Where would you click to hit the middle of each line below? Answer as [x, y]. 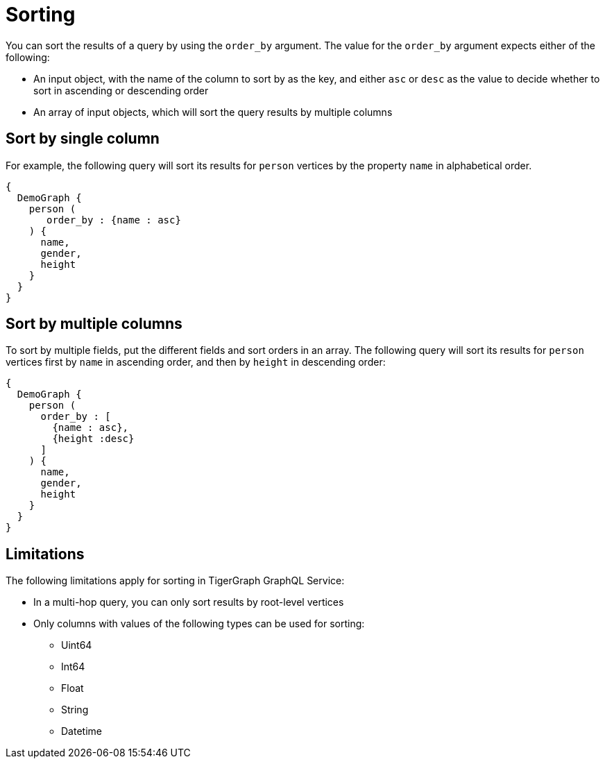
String [75, 710]
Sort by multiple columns [94, 324]
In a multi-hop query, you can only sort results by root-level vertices [189, 602]
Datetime [82, 731]
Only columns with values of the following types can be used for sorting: [199, 624]
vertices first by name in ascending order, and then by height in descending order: [196, 362]
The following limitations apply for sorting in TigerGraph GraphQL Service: [175, 581]
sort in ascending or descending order [121, 90]
